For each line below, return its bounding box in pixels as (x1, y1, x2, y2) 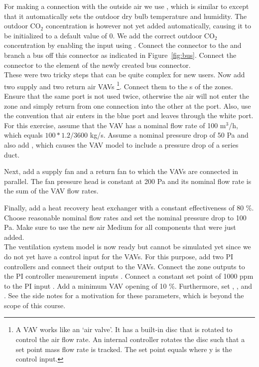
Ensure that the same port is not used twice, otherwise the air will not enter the (4, 91, 249, 101)
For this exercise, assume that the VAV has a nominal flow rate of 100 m (4, 120, 226, 130)
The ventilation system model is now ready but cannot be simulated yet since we (4, 241, 251, 252)
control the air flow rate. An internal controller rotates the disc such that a (15, 334, 245, 345)
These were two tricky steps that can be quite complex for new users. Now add (4, 69, 245, 80)
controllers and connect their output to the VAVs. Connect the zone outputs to (4, 261, 245, 271)
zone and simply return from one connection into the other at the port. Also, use (4, 100, 251, 111)
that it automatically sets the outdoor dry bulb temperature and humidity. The (4, 10, 247, 21)
